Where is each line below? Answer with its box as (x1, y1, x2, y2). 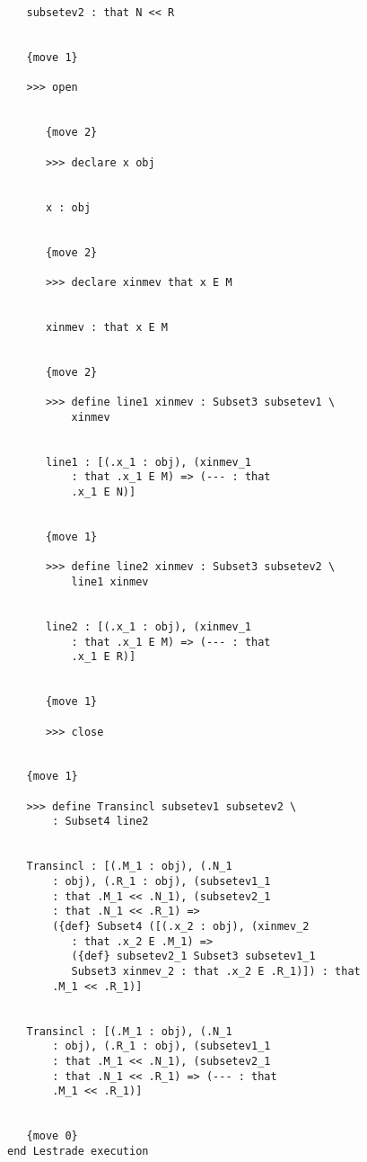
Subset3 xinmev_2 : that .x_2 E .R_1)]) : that (71, 965, 361, 978)
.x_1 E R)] (71, 650, 136, 664)
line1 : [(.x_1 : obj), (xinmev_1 (45, 455, 252, 469)
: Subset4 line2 (52, 815, 149, 828)
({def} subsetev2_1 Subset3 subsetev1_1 (71, 950, 316, 963)
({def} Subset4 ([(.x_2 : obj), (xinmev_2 (52, 920, 310, 934)
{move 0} (26, 1130, 78, 1143)
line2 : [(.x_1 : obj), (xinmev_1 (45, 620, 252, 633)
